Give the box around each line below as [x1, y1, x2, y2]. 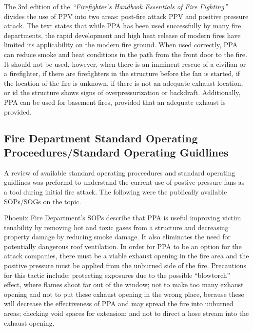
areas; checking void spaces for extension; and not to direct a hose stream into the [4, 308, 249, 318]
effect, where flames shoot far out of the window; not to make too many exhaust [4, 279, 244, 290]
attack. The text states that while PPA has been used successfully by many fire [4, 20, 241, 31]
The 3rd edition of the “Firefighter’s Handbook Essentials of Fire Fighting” [4, 1, 228, 11]
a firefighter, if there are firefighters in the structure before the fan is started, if [4, 68, 240, 78]
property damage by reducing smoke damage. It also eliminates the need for [4, 232, 231, 242]
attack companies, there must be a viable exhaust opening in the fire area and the [4, 251, 249, 261]
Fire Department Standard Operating [4, 130, 198, 145]
